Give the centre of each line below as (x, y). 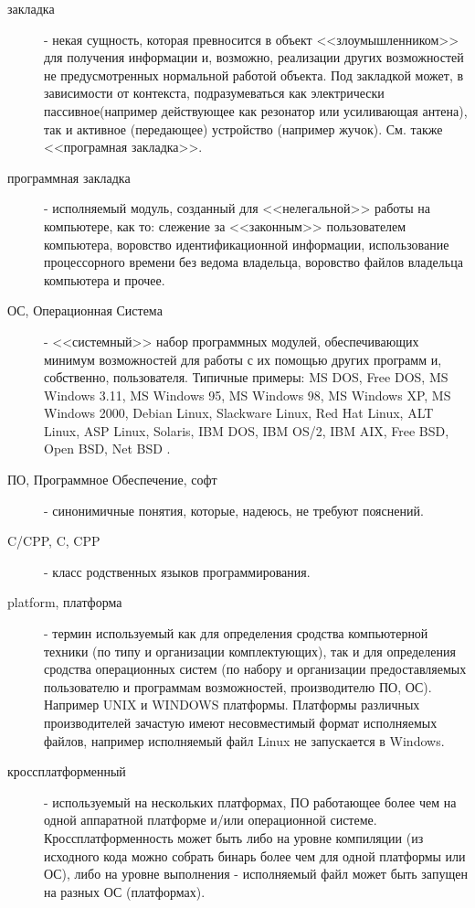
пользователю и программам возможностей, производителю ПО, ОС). (238, 686)
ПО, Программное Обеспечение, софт (112, 480)
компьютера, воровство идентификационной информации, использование (247, 244)
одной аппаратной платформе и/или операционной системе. (211, 820)
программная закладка (69, 177)
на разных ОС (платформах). (125, 891)
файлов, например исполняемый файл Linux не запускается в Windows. (244, 740)
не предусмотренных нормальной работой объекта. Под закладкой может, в (254, 75)
